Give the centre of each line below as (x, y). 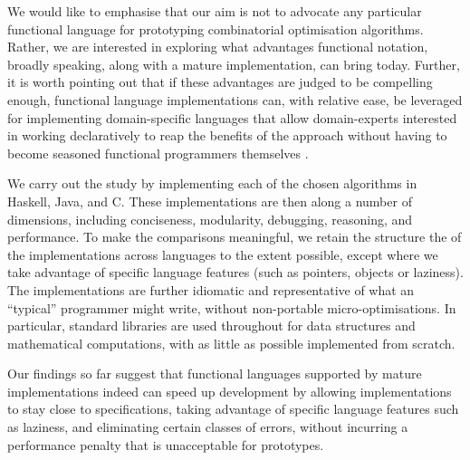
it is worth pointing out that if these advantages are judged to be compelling (220, 82)
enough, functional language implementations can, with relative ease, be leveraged (235, 99)
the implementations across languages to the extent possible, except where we (223, 254)
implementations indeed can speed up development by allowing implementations (230, 391)
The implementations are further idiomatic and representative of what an (211, 289)
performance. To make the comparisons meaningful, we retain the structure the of (235, 237)
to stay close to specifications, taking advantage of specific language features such (233, 409)
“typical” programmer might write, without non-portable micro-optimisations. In (232, 307)
